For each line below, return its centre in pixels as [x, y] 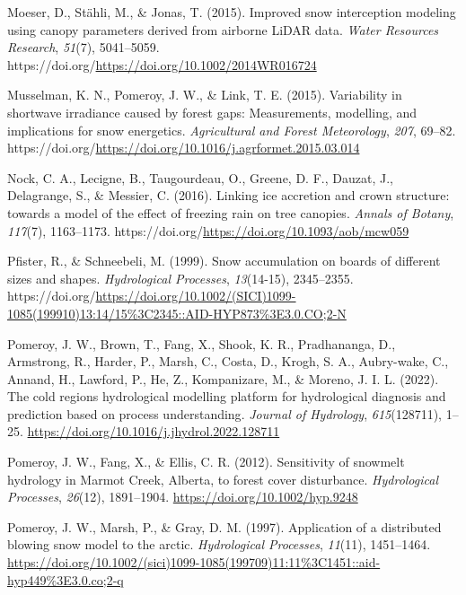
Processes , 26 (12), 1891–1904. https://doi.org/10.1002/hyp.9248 [183, 497]
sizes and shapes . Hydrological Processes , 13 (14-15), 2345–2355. [180, 278]
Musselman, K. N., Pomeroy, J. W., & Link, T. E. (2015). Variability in [205, 95]
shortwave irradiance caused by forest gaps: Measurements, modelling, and [212, 112]
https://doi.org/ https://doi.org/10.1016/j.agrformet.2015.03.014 [184, 148]
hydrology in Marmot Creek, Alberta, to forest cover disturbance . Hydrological [223, 479]
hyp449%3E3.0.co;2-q [66, 579]
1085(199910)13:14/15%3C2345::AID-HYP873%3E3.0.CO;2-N [177, 313]
